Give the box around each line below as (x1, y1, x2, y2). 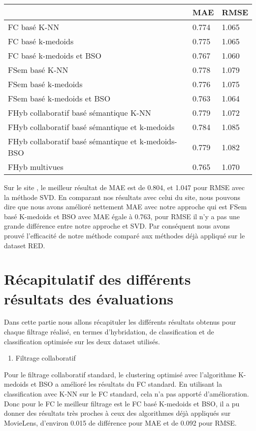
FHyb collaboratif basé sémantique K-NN (8, 107, 151, 118)
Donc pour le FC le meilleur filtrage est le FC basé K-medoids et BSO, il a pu (4, 398, 240, 408)
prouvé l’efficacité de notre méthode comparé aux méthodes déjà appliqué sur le (4, 230, 245, 240)
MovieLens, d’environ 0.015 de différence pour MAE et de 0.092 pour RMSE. (4, 417, 237, 428)
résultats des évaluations (4, 288, 174, 308)
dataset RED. (4, 240, 45, 250)
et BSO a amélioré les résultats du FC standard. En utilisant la (31, 379, 222, 389)
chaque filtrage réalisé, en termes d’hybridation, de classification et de (4, 327, 214, 337)
